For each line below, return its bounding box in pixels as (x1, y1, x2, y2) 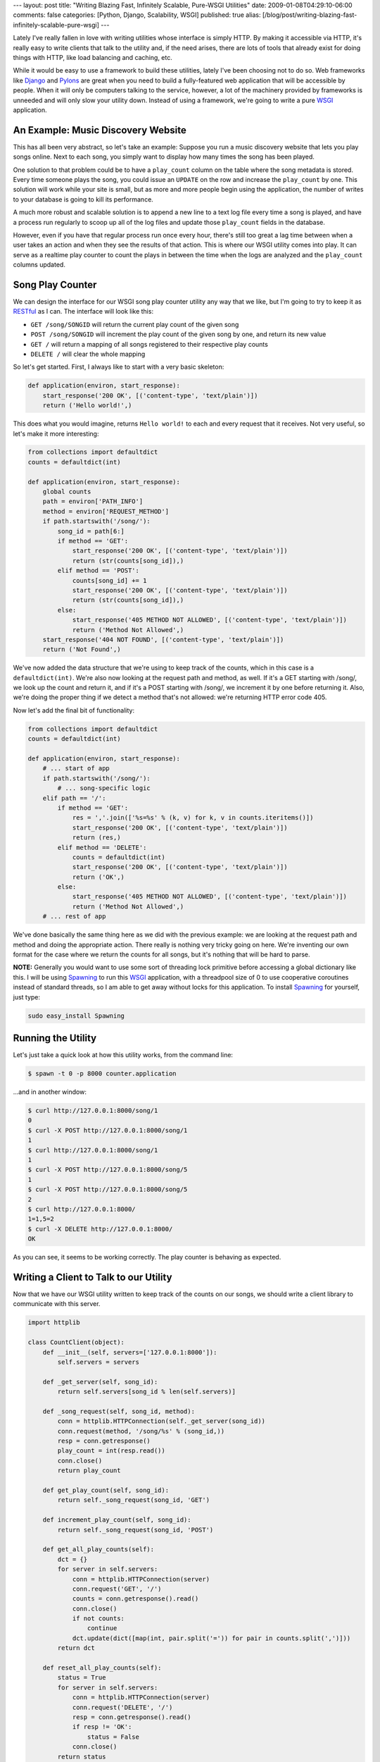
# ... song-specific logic (57, 784, 151, 792)
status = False (87, 1732, 140, 1741)
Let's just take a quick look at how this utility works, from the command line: (13, 1051, 234, 1059)
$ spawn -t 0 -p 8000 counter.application (27, 1070, 177, 1078)
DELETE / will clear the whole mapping (30, 350, 146, 358)
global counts (42, 488, 91, 496)
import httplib (27, 1319, 80, 1326)
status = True (57, 1674, 106, 1682)
